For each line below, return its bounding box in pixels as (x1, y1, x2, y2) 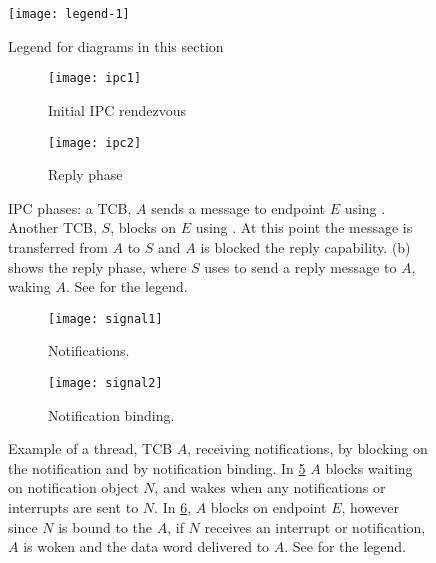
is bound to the (58, 516, 153, 537)
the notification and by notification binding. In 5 (8, 457, 306, 478)
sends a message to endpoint (151, 197, 325, 218)
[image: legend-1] (8, 7, 130, 21)
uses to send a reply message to (204, 256, 397, 277)
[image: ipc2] (48, 135, 142, 150)
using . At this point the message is (195, 217, 413, 238)
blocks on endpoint (210, 497, 327, 517)
